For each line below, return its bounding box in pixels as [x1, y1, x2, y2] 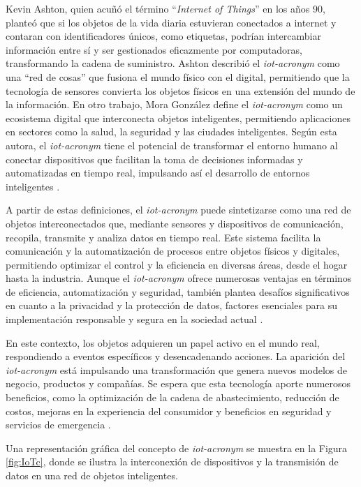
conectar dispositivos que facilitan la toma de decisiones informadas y [6, 151, 303, 166]
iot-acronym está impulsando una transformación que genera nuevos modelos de [6, 362, 348, 377]
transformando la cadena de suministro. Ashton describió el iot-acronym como [6, 56, 340, 70]
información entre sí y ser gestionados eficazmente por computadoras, [6, 42, 302, 57]
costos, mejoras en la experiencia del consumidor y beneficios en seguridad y [6, 403, 332, 418]
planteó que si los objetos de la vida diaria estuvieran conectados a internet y [6, 15, 337, 29]
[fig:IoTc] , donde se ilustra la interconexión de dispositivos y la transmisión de [6, 454, 339, 469]
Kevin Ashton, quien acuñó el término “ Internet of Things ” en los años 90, [6, 1, 325, 15]
